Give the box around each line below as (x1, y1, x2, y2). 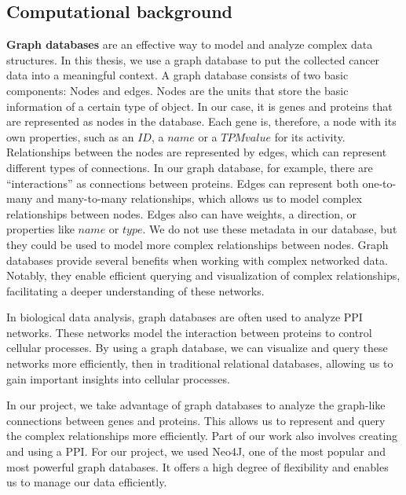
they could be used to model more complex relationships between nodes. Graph (6, 236, 389, 252)
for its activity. (274, 128, 346, 145)
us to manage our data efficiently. (6, 474, 167, 490)
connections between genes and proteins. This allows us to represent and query (6, 412, 386, 428)
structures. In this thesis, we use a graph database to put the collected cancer (6, 51, 380, 68)
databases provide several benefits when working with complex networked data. (6, 251, 388, 268)
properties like (6, 221, 75, 237)
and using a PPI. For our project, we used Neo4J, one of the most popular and (6, 443, 386, 460)
